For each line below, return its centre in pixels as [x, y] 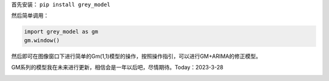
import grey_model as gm [61, 32]
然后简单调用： [30, 16]
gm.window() [42, 40]
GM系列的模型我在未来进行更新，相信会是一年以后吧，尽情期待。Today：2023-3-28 [117, 68]
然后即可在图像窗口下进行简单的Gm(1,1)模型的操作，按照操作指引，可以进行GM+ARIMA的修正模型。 [136, 56]
